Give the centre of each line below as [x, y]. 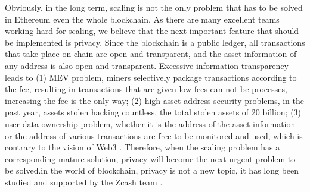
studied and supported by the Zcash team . [84, 182]
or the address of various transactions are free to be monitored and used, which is [154, 135]
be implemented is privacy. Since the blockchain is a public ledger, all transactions [155, 42]
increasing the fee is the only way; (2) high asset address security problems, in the [155, 100]
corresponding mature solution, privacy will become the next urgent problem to [150, 158]
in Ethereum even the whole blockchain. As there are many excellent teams [142, 19]
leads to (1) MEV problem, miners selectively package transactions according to [151, 77]
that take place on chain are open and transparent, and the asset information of [151, 54]
